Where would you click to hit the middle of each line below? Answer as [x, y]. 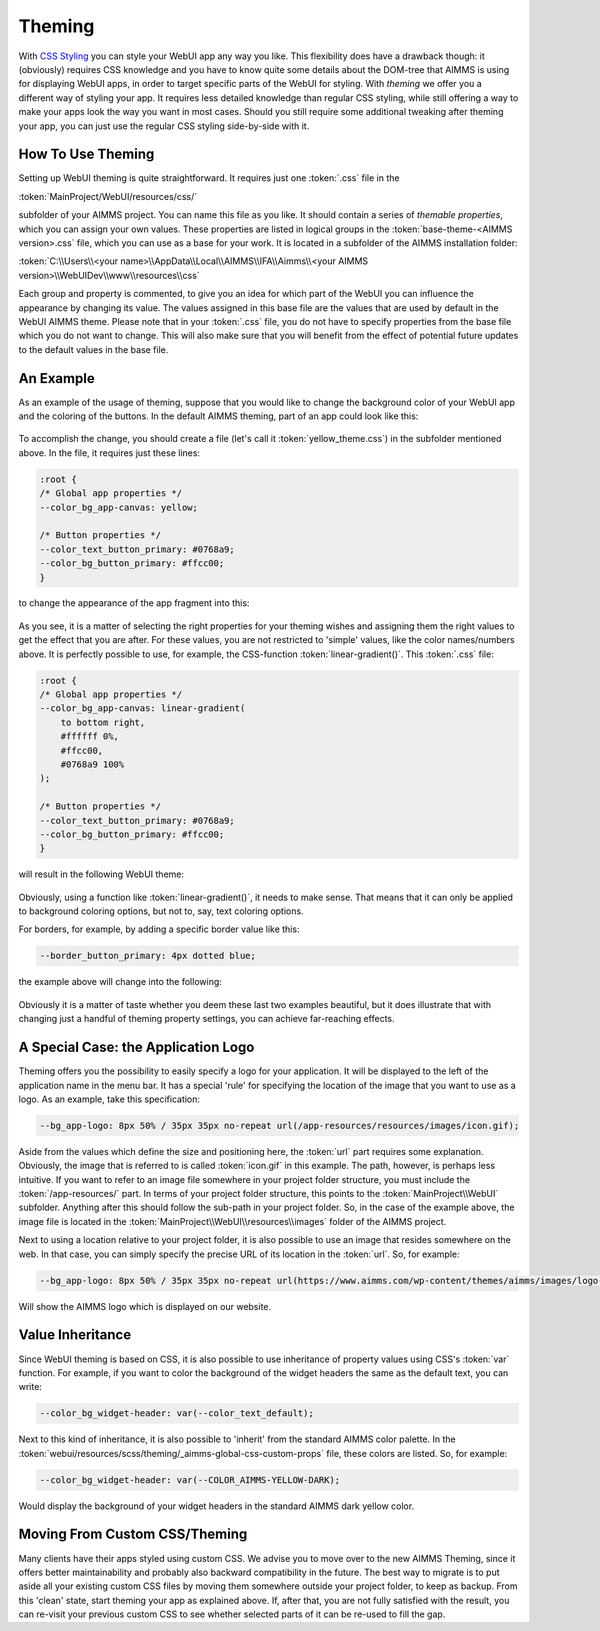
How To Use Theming [86, 154]
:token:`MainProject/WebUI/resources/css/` [108, 196]
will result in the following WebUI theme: [101, 874]
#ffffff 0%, [90, 736]
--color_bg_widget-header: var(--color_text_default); [176, 1413]
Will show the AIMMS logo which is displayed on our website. [145, 1306]
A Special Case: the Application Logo [136, 1047]
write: [30, 1387]
